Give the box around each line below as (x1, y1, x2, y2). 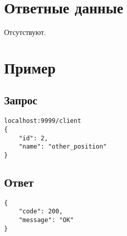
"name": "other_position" (18, 143, 107, 151)
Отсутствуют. (4, 27, 46, 38)
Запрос (4, 92, 37, 108)
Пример (4, 57, 56, 78)
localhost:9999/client (4, 117, 81, 125)
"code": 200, (18, 208, 63, 215)
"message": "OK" (18, 216, 74, 224)
